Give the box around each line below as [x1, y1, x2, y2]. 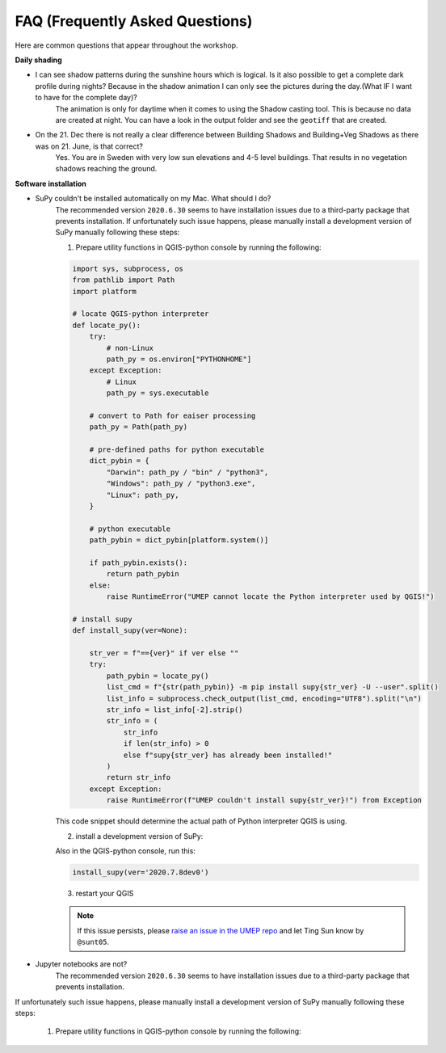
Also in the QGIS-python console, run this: [55, 845, 196, 856]
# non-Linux [106, 343, 154, 352]
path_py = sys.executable [106, 389, 209, 398]
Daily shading [15, 55, 62, 65]
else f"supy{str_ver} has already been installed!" [123, 750, 333, 760]
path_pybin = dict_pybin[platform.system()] [89, 536, 269, 545]
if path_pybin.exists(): [89, 558, 188, 567]
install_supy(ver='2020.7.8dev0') [72, 867, 209, 877]
